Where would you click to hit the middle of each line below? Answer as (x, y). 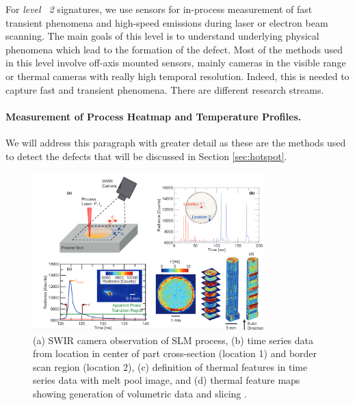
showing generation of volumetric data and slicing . (140, 393)
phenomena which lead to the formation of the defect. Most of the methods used (174, 49)
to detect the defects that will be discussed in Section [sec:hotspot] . (146, 156)
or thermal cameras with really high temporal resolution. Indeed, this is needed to (177, 76)
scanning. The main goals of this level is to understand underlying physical (162, 36)
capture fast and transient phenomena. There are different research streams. (165, 89)
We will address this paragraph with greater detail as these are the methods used (176, 142)
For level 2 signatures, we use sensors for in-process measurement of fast (159, 9)
